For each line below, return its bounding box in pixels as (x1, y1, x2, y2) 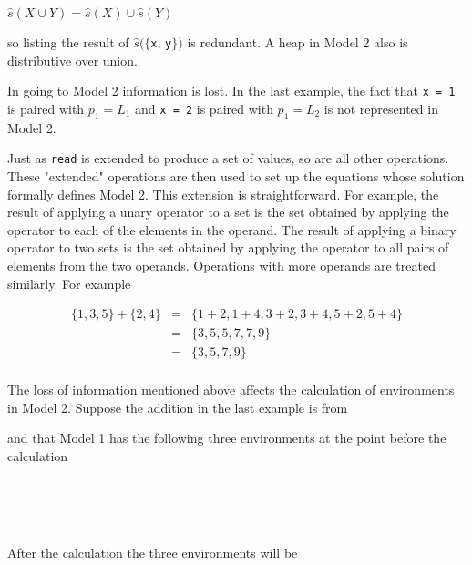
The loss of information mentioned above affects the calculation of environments (7, 380, 455, 399)
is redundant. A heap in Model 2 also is (187, 33, 408, 51)
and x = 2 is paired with (135, 98, 273, 118)
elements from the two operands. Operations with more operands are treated (7, 255, 436, 274)
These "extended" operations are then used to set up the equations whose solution (7, 166, 465, 185)
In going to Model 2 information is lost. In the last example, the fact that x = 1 (7, 81, 456, 100)
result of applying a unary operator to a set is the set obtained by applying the (7, 202, 449, 221)
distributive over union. (7, 50, 138, 69)
